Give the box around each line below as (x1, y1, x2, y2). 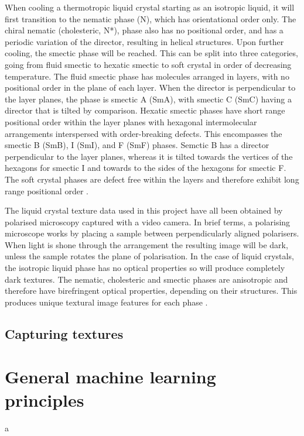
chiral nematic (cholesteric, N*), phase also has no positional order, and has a (5, 24, 283, 36)
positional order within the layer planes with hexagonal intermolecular (5, 115, 257, 128)
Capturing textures (5, 324, 124, 342)
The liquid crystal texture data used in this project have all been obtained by (5, 204, 283, 217)
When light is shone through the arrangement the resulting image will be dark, (5, 238, 288, 250)
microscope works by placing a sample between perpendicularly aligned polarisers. (5, 227, 299, 239)
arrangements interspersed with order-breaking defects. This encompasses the (5, 127, 282, 139)
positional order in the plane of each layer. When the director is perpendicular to (5, 81, 296, 94)
